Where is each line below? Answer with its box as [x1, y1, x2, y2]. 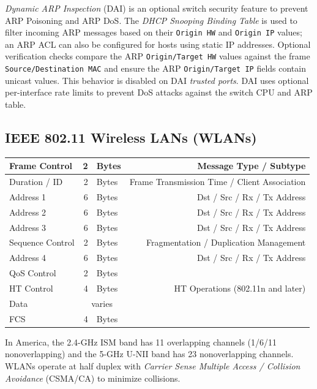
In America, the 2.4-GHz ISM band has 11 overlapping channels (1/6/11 [5, 335, 277, 348]
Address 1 [9, 190, 47, 203]
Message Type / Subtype [197, 159, 306, 172]
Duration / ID [9, 175, 63, 188]
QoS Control [9, 266, 56, 279]
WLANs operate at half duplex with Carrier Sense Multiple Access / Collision [5, 359, 300, 372]
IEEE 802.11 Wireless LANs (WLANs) [5, 127, 257, 146]
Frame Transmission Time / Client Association [129, 175, 306, 188]
